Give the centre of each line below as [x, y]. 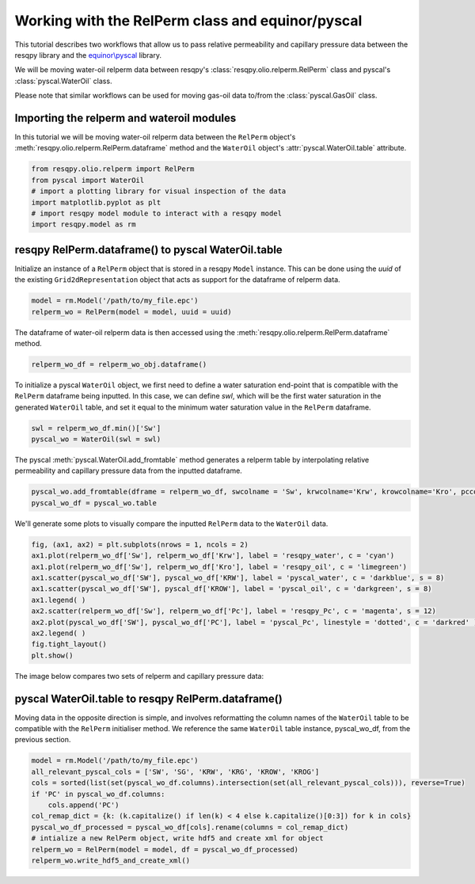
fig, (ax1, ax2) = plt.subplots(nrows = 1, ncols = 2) [140, 544]
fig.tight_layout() [69, 644]
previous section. [43, 740]
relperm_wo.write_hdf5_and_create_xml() [110, 860]
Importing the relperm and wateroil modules [125, 118]
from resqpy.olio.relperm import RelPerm [113, 169]
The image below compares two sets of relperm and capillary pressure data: [139, 676]
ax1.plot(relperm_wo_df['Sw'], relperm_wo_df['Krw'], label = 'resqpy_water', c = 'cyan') [213, 556]
